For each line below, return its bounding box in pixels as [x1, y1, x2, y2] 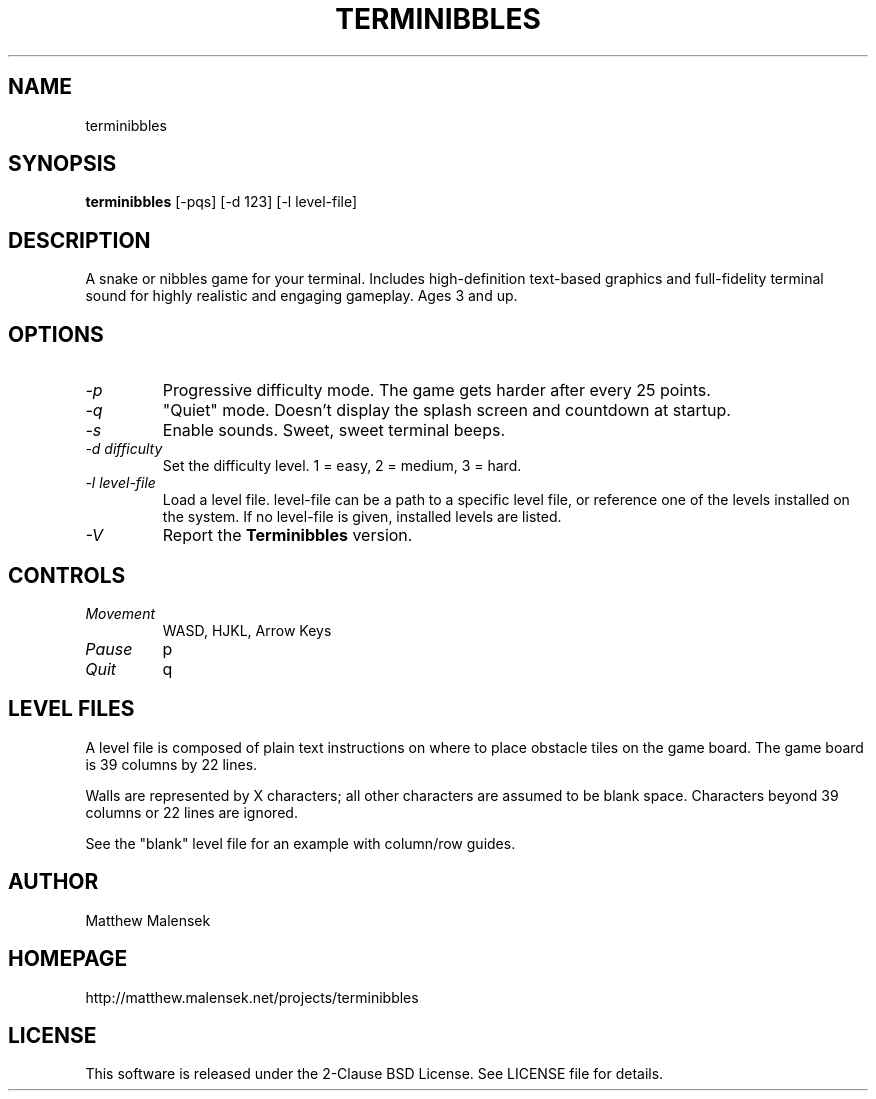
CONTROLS [8, 562, 126, 588]
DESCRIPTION [8, 227, 151, 253]
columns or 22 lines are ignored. [85, 803, 298, 821]
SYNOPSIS [8, 151, 117, 177]
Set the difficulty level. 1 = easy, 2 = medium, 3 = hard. [162, 457, 522, 475]
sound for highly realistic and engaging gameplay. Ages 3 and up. [85, 287, 518, 305]
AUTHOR [8, 869, 99, 895]
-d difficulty [85, 440, 163, 458]
